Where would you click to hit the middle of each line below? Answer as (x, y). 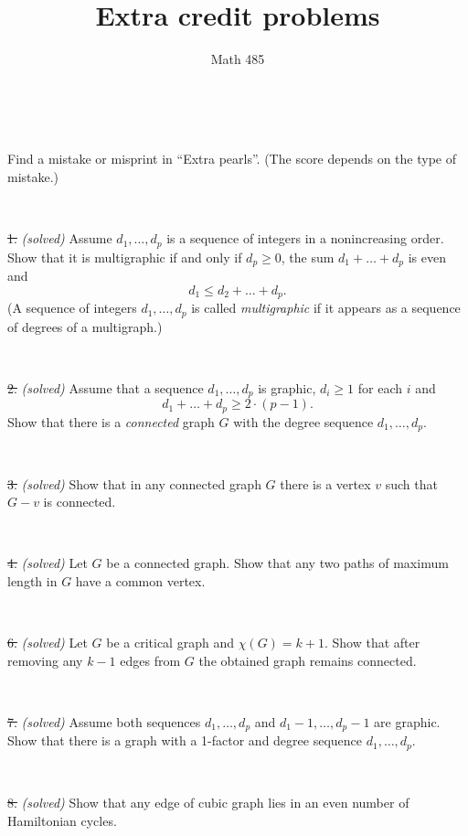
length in (32, 581)
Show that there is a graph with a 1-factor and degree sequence (185, 740)
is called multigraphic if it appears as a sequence (326, 308)
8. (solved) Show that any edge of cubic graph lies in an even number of (208, 803)
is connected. (80, 502)
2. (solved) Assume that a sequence (106, 387)
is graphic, (287, 387)
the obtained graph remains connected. (308, 660)
